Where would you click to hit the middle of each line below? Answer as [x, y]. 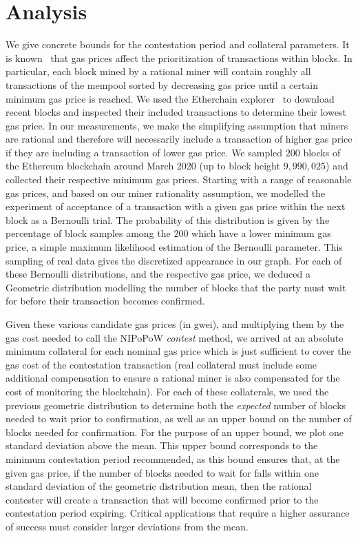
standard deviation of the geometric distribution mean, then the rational [159, 486]
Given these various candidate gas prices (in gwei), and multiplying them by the [175, 324]
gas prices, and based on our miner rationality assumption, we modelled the [166, 193]
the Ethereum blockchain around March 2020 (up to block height [143, 166]
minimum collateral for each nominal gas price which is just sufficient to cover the [178, 351]
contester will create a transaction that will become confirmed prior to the [162, 499]
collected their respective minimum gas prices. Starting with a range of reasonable [179, 179]
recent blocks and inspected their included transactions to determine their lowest [176, 112]
